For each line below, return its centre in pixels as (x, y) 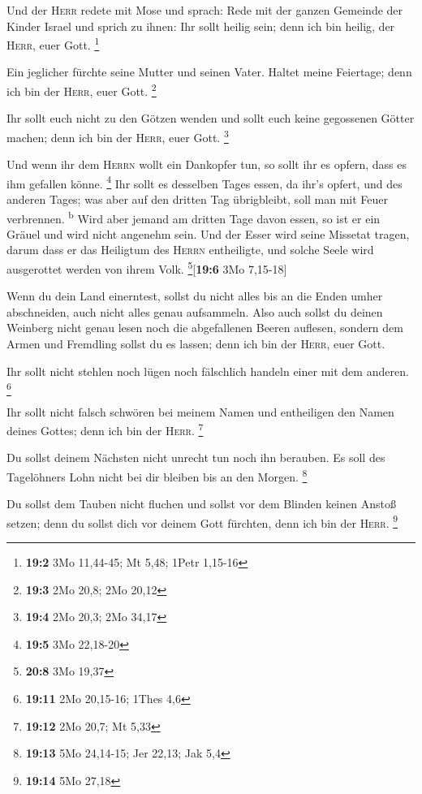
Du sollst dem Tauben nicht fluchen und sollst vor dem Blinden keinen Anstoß (201, 504)
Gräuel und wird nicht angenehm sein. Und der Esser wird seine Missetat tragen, (208, 233)
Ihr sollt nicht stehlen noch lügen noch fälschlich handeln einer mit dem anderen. (208, 371)
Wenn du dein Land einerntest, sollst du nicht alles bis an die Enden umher (195, 296)
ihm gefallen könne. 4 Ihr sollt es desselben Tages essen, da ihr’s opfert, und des (205, 182)
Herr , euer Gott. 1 (53, 43)
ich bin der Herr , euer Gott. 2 (82, 90)
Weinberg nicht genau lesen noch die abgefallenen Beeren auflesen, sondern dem (205, 328)
